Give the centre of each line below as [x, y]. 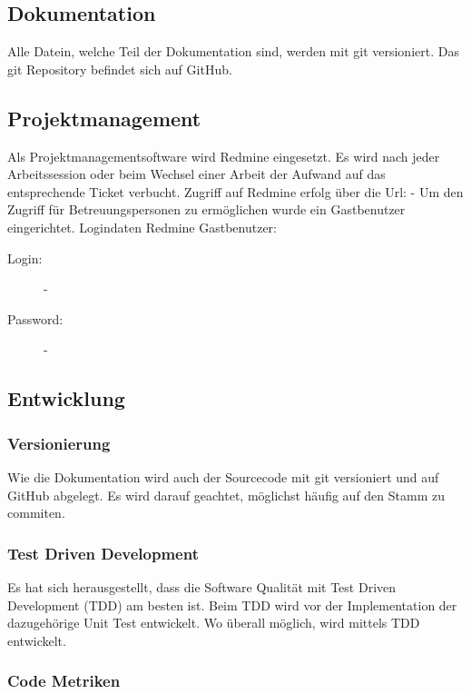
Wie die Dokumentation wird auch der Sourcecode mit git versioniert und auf [223, 476]
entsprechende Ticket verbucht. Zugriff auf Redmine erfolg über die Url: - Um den [235, 191]
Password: [35, 318]
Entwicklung [66, 398]
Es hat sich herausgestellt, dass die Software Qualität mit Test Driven [202, 586]
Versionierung [59, 443]
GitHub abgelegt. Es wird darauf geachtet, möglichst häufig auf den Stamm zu [226, 495]
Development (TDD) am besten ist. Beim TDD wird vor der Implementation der [232, 605]
